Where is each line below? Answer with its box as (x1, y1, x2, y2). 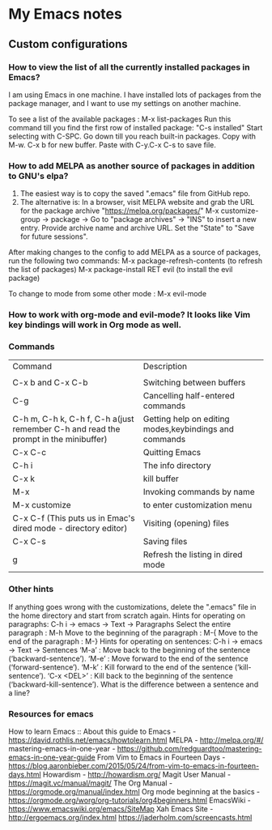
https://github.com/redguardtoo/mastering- (117, 743, 262, 753)
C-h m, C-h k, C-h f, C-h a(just (12, 414, 135, 425)
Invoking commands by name (142, 487, 255, 498)
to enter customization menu (142, 500, 253, 511)
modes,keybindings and (142, 424, 235, 435)
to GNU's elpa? (8, 170, 69, 181)
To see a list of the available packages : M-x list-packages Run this (8, 114, 232, 124)
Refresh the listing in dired (142, 549, 243, 560)
